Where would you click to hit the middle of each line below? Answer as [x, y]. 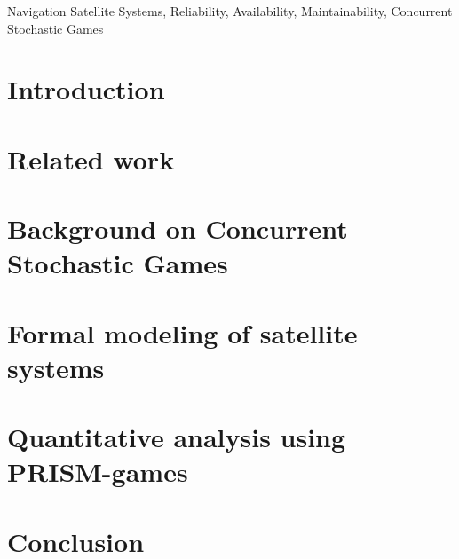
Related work [91, 158]
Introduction [86, 89]
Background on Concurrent [178, 228]
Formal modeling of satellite [182, 332]
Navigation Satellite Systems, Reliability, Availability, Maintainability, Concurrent [230, 11]
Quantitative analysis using [177, 437]
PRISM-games [98, 472]
